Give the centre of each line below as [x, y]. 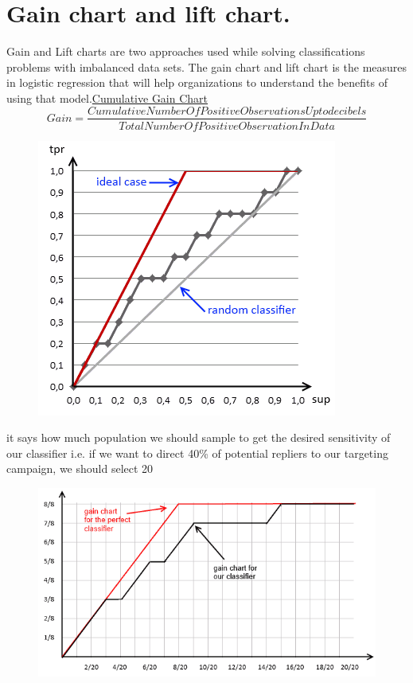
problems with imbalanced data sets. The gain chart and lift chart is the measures [207, 66]
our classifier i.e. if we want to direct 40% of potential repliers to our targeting [197, 453]
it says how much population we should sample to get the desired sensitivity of [199, 437]
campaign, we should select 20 [80, 468]
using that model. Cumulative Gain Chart [107, 98]
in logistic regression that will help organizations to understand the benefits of [197, 82]
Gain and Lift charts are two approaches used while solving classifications [186, 51]
